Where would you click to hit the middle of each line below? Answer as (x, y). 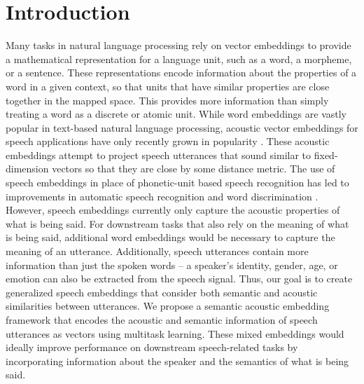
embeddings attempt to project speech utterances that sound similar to (159, 155)
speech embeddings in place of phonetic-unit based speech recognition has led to (177, 183)
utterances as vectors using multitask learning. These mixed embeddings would (175, 333)
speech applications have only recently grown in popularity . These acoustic (168, 141)
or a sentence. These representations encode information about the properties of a (181, 73)
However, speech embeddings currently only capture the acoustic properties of (173, 210)
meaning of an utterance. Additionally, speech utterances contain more (157, 251)
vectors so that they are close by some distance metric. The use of (194, 169)
